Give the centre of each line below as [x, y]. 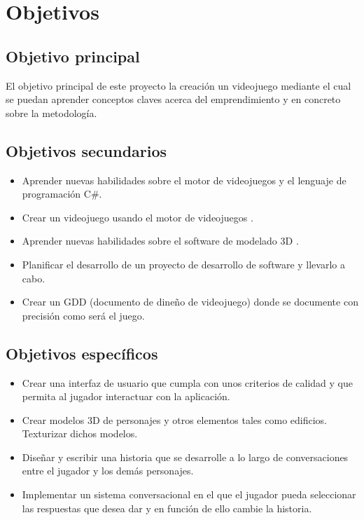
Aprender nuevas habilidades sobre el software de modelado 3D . [160, 241]
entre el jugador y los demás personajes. [108, 471]
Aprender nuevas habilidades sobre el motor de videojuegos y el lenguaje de [184, 180]
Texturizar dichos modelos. [80, 433]
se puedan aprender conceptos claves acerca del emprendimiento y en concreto [173, 99]
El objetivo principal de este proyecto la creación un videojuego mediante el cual [178, 85]
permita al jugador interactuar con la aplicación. [126, 396]
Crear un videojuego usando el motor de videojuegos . [138, 217]
